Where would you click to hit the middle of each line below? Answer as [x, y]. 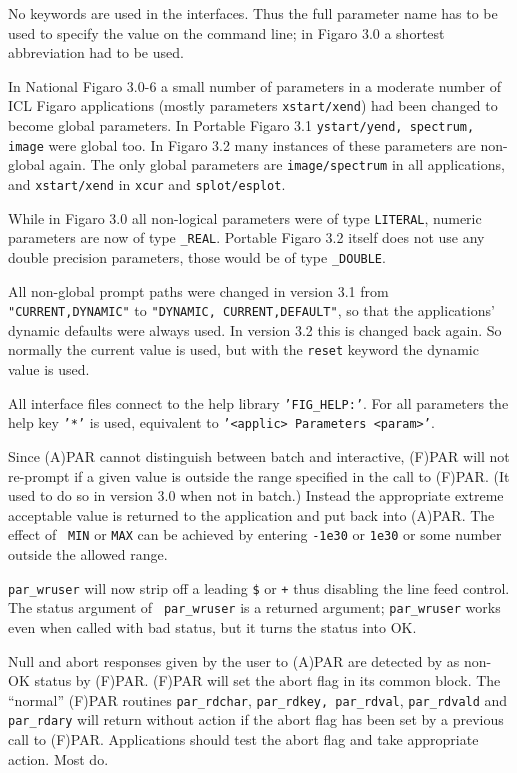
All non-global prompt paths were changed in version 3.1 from [198, 290]
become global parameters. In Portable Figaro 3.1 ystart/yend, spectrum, [241, 125]
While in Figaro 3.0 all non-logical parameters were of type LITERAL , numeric [245, 217]
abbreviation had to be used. [96, 52]
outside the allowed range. [88, 554]
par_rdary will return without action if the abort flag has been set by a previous [256, 719]
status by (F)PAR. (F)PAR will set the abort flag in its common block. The [267, 680]
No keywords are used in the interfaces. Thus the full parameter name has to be [253, 13]
